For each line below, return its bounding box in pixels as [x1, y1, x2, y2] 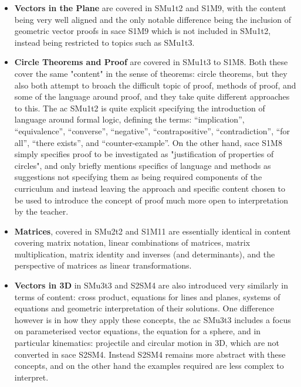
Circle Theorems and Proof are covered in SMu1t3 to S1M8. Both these [14, 56, 288, 68]
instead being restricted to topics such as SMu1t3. [14, 36, 195, 48]
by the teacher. [14, 205, 69, 218]
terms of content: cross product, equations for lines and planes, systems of [14, 290, 280, 303]
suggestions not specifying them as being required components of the [14, 171, 262, 183]
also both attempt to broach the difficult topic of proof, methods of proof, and [14, 79, 296, 91]
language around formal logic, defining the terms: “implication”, [14, 113, 245, 125]
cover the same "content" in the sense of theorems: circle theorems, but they [14, 67, 288, 79]
